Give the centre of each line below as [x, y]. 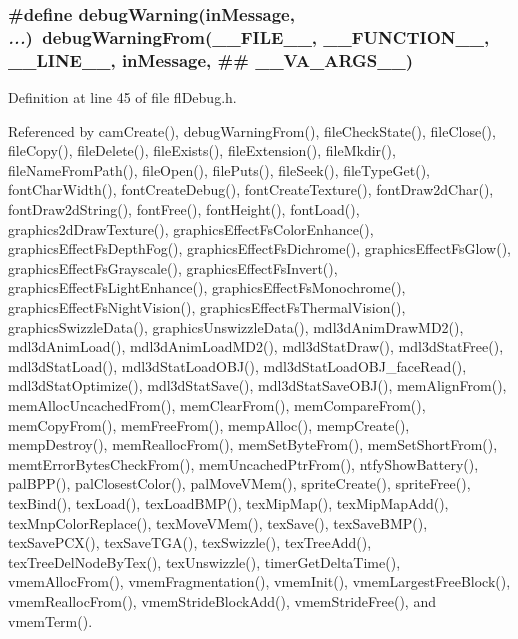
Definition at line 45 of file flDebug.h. [122, 97]
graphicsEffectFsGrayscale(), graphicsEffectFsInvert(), [173, 267]
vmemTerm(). [50, 620]
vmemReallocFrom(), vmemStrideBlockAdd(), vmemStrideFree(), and [222, 600]
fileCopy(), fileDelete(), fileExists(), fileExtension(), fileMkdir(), [202, 150]
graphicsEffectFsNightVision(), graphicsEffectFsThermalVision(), [207, 307]
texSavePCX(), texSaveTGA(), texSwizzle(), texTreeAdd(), [190, 542]
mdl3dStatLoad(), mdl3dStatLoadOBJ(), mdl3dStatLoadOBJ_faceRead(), [237, 365]
